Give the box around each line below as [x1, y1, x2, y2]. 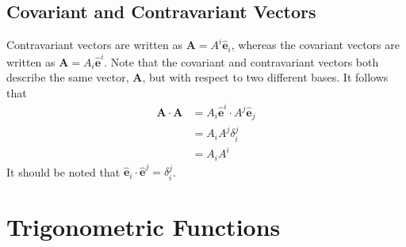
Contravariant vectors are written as [6, 36, 182, 53]
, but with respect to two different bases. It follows [142, 69, 389, 85]
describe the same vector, [6, 69, 129, 85]
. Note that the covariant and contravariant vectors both [104, 53, 379, 70]
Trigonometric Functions [6, 211, 281, 243]
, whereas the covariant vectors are [231, 36, 400, 53]
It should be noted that [6, 163, 121, 180]
